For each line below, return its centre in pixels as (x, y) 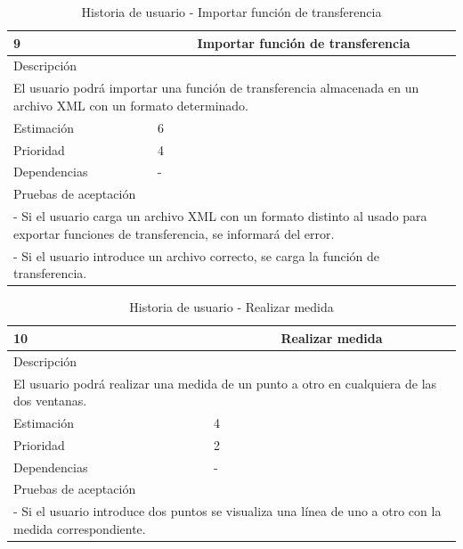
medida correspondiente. (80, 528)
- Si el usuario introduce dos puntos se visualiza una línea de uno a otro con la (227, 511)
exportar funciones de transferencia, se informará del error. (174, 233)
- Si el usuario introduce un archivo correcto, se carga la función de (197, 255)
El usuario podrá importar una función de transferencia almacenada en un (216, 88)
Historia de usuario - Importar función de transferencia (231, 12)
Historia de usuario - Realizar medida (231, 307)
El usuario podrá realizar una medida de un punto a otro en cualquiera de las (225, 383)
